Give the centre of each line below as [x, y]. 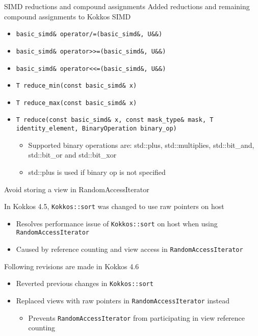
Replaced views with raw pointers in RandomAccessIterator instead [123, 301]
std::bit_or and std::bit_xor [72, 155]
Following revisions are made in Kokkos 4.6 [72, 266]
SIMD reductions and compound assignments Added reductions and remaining [127, 6]
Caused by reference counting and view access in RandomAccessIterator [130, 249]
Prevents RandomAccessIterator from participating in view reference [137, 317]
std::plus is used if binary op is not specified [97, 172]
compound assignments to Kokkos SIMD [68, 16]
